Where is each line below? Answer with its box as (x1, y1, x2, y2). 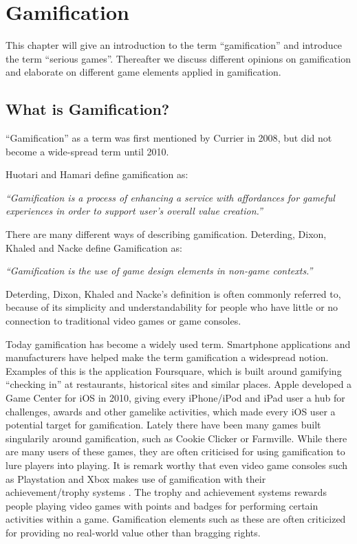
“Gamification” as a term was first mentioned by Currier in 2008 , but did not (6, 131, 332, 145)
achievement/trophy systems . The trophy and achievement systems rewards (6, 485, 327, 499)
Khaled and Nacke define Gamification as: (6, 240, 182, 254)
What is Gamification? (6, 98, 170, 120)
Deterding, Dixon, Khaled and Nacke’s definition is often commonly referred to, (6, 286, 341, 301)
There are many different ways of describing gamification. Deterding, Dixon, (6, 227, 327, 241)
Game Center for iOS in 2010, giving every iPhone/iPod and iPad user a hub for (6, 391, 345, 405)
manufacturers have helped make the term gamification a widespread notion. (6, 350, 329, 365)
